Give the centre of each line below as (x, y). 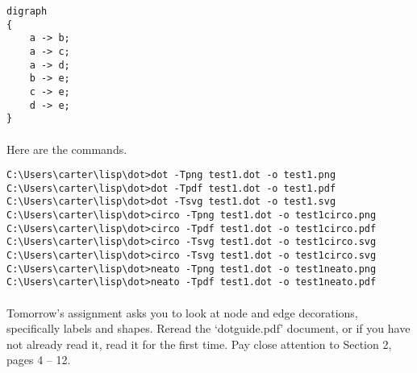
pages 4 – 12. (39, 360)
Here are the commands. (67, 149)
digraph (27, 11)
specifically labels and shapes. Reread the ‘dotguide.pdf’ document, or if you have (208, 328)
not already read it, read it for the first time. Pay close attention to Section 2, (199, 344)
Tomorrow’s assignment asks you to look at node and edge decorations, (182, 312)
